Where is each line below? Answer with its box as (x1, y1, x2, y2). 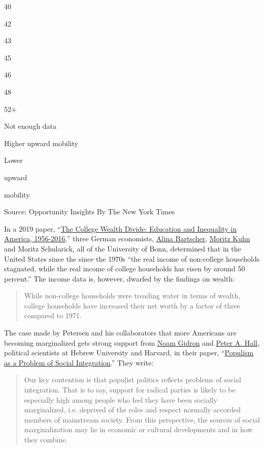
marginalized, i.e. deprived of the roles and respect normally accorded (24, 404, 241, 415)
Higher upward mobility (4, 137, 78, 148)
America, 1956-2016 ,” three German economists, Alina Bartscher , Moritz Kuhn (4, 233, 250, 244)
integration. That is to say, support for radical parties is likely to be (24, 384, 236, 395)
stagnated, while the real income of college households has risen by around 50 (4, 263, 245, 274)
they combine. (24, 434, 68, 444)
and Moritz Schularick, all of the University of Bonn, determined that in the (4, 243, 241, 254)
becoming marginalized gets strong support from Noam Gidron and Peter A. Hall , (4, 337, 259, 348)
